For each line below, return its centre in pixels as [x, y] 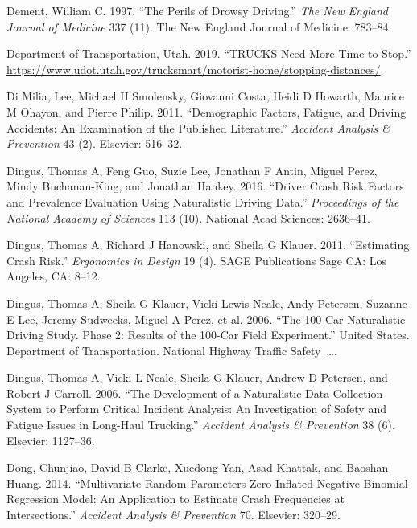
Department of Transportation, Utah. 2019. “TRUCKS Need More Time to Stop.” [209, 53]
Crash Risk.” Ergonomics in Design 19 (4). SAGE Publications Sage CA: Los [196, 260]
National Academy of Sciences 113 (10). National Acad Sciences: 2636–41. [188, 217]
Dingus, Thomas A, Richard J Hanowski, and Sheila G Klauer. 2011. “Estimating [208, 245]
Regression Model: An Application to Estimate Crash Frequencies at [175, 499]
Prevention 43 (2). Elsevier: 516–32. [95, 143]
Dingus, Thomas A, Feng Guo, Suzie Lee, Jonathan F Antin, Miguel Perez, [192, 170]
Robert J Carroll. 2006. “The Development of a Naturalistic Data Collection [195, 393]
